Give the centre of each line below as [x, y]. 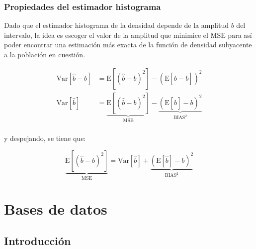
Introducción [38, 240]
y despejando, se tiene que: [45, 138]
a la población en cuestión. [45, 54]
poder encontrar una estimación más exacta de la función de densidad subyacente [128, 45]
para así [240, 35]
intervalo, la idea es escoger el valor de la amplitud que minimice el [106, 35]
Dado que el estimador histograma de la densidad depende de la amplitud [117, 25]
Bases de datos [56, 209]
